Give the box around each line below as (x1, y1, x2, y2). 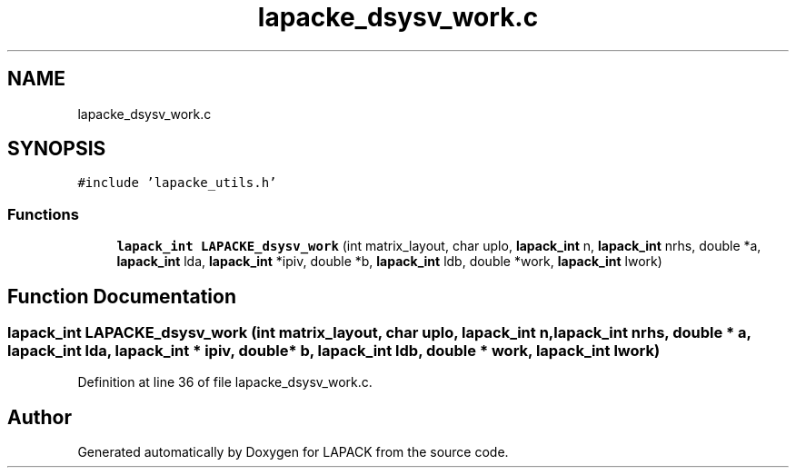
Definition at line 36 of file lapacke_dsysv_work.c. (77, 374, 373, 391)
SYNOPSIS (7, 137, 106, 161)
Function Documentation (7, 284, 236, 308)
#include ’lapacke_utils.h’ (77, 175, 277, 191)
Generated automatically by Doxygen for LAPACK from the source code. (77, 444, 509, 460)
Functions (7, 204, 79, 223)
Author (7, 405, 72, 429)
